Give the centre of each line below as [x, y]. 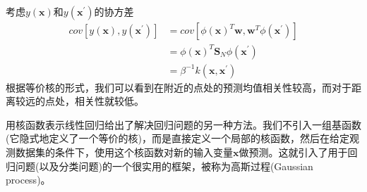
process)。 [28, 180]
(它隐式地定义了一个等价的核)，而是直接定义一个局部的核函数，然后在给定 [178, 138]
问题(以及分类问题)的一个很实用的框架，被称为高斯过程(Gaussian [164, 166]
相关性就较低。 [109, 101]
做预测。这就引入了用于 [293, 152]
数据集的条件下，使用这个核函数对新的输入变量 [124, 152]
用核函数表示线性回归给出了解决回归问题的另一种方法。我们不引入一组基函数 [183, 124]
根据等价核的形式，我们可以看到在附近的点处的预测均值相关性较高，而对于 [179, 87]
